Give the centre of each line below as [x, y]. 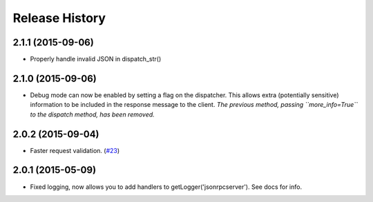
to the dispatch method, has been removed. [92, 114]
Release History [59, 18]
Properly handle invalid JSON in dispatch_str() [96, 59]
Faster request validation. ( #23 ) [75, 150]
